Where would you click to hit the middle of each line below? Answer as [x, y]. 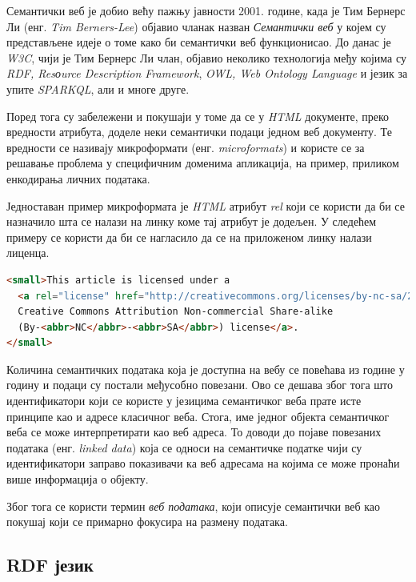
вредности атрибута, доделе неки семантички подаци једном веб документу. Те [199, 132]
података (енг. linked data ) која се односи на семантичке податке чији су [184, 447]
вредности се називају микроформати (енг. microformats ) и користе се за [186, 147]
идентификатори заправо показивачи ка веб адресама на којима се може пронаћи [203, 463]
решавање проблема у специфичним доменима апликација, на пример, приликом [203, 163]
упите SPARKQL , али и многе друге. [98, 88]
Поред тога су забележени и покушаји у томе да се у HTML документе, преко [198, 116]
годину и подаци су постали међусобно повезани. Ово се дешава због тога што [200, 385]
